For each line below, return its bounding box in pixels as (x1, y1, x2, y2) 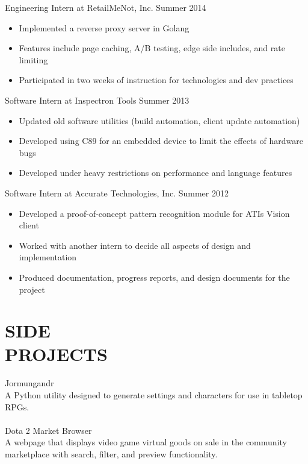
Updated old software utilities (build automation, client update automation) (19, 114, 300, 127)
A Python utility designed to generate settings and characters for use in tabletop (5, 389, 303, 401)
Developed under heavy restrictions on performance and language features (19, 166, 292, 179)
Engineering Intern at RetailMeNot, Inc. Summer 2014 (5, 1, 206, 13)
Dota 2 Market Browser (5, 424, 92, 436)
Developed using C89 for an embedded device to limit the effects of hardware (19, 134, 303, 147)
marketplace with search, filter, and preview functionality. (5, 447, 218, 460)
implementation (19, 251, 77, 263)
